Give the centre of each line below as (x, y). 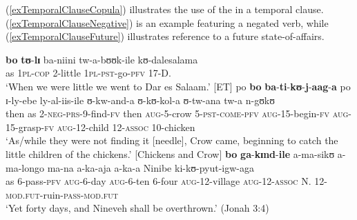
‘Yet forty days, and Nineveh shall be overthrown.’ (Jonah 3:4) (137, 208)
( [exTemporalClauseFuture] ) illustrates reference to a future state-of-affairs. (165, 36)
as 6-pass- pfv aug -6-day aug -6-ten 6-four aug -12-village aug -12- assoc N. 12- (166, 181)
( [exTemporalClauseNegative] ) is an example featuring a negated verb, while (167, 22)
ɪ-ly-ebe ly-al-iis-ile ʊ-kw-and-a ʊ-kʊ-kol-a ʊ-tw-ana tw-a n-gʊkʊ (140, 100)
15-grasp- (25, 127)
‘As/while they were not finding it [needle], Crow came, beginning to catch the (172, 140)
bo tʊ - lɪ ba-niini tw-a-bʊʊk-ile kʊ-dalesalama (102, 59)
